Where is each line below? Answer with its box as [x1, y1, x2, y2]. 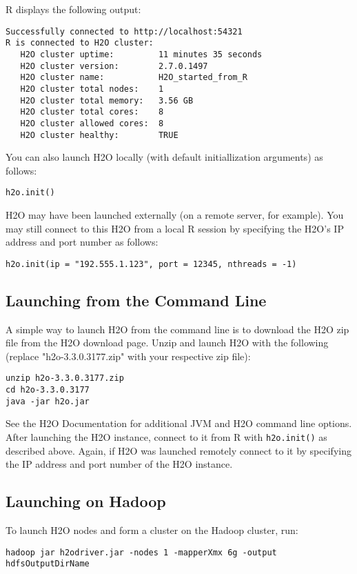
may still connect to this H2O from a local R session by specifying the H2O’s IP [6, 221, 344, 235]
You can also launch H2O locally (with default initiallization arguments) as [6, 150, 323, 164]
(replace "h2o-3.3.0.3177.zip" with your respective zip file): [6, 348, 251, 363]
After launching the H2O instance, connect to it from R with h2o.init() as [6, 429, 327, 444]
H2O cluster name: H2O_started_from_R [20, 72, 247, 83]
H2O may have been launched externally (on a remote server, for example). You [6, 208, 344, 221]
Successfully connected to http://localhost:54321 [6, 26, 243, 37]
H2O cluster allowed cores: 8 [20, 118, 164, 128]
